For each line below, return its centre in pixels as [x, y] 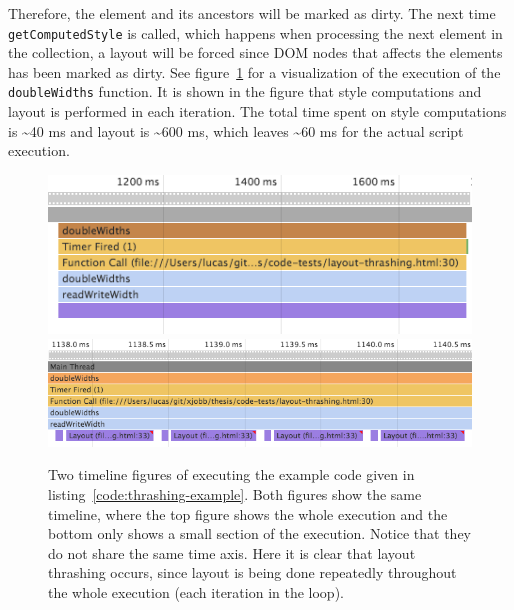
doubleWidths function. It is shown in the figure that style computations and [245, 91]
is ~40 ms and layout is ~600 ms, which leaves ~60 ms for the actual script [236, 130]
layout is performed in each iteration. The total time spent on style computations [257, 111]
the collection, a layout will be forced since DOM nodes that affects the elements [255, 52]
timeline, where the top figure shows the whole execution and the [248, 513]
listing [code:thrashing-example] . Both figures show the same [235, 494]
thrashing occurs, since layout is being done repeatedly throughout [252, 572]
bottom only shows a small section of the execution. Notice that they [259, 533]
